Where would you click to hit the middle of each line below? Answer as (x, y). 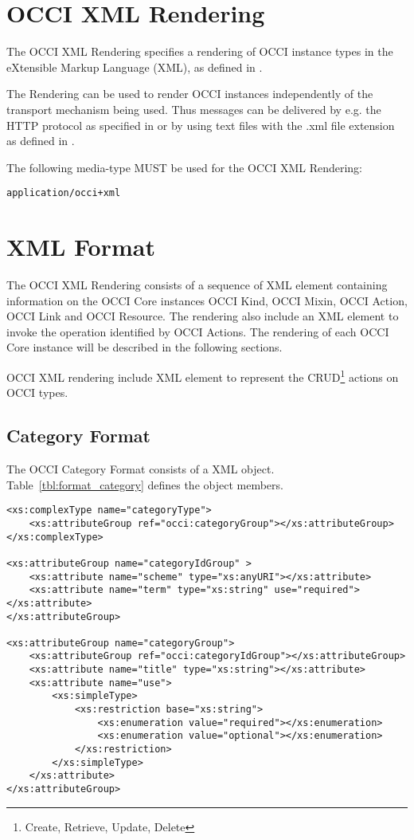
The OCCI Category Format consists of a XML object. (141, 469)
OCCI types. (37, 393)
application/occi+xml (64, 193)
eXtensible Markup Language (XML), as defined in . (135, 67)
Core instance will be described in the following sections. (145, 347)
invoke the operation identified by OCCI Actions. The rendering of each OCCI (198, 331)
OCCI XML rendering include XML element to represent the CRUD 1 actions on (203, 376)
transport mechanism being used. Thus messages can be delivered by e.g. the (194, 109)
